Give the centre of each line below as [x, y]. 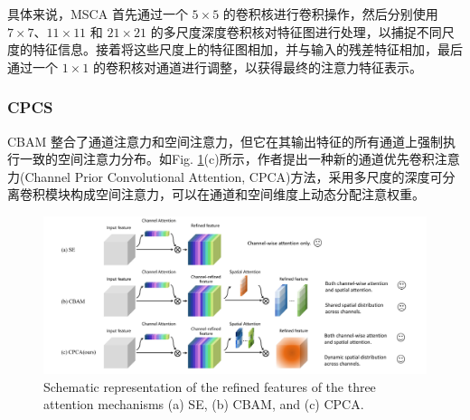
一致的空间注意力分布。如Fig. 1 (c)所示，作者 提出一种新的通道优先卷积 [227, 159]
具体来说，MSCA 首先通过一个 [98, 14]
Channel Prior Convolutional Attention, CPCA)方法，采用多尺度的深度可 [234, 176]
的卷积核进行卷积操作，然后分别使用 [330, 14]
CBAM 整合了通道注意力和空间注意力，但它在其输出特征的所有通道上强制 [226, 141]
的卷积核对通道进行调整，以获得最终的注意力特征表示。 [257, 67]
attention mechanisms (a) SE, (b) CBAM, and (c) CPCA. [204, 404]
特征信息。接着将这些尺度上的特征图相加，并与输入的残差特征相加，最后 [247, 49]
